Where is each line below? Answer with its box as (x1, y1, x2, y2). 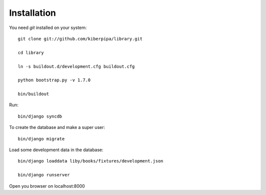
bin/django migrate (18, 136, 65, 141)
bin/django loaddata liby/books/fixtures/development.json (18, 158, 164, 164)
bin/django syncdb (18, 113, 63, 119)
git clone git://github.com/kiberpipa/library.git (18, 36, 143, 41)
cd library (18, 50, 44, 55)
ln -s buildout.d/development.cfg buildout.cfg (18, 64, 135, 69)
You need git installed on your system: (9, 25, 87, 31)
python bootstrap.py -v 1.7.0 (18, 77, 91, 83)
